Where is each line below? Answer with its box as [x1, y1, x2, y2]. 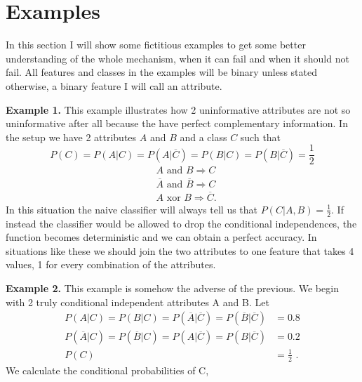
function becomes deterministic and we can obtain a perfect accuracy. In [6, 230, 317, 244]
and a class [180, 129, 227, 144]
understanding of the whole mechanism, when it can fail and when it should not [6, 51, 349, 65]
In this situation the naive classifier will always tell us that [6, 202, 258, 216]
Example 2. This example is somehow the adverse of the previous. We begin [6, 281, 339, 296]
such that [240, 129, 281, 144]
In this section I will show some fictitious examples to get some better [6, 37, 306, 52]
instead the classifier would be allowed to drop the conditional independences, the [6, 216, 357, 230]
